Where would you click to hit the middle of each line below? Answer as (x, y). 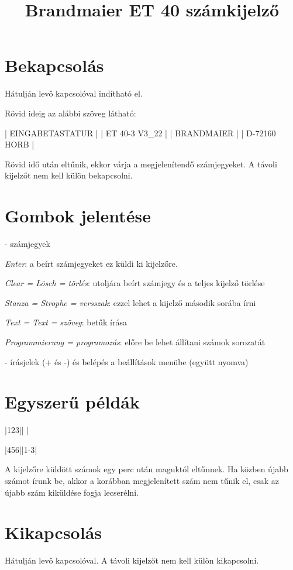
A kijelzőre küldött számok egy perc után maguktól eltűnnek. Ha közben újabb (146, 469)
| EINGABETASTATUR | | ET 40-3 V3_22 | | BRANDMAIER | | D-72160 (140, 133)
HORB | (20, 144)
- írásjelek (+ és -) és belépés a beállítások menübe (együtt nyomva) (127, 361)
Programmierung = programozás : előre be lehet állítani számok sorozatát (135, 341)
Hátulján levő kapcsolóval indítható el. (74, 93)
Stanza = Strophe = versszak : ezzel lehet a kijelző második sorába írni (130, 302)
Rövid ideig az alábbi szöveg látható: (70, 113)
